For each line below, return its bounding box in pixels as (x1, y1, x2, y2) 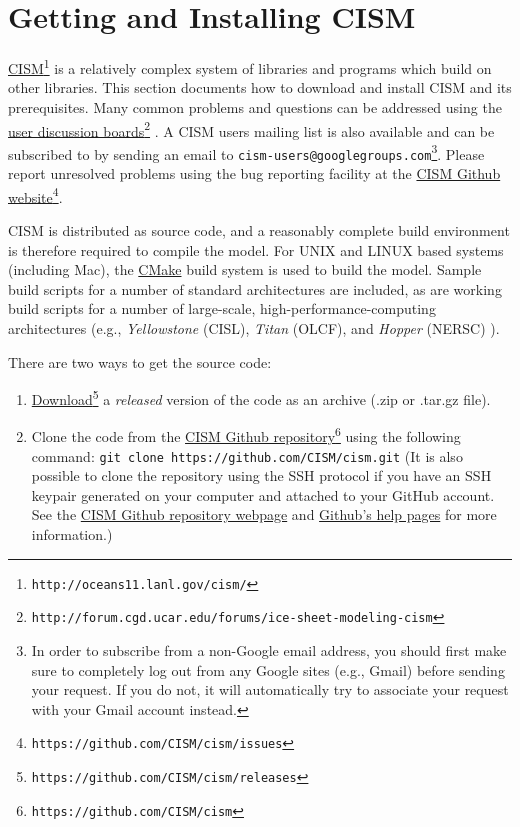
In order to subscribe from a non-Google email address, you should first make (31, 639, 507, 660)
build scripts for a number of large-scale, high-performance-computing (8, 298, 436, 319)
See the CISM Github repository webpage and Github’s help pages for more (31, 504, 497, 525)
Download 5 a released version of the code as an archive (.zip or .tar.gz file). (31, 386, 491, 409)
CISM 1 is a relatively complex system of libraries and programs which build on (8, 55, 492, 78)
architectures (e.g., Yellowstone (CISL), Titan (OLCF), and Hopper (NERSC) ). (8, 317, 500, 338)
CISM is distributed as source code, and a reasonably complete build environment (8, 219, 510, 240)
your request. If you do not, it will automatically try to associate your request (31, 679, 509, 700)
